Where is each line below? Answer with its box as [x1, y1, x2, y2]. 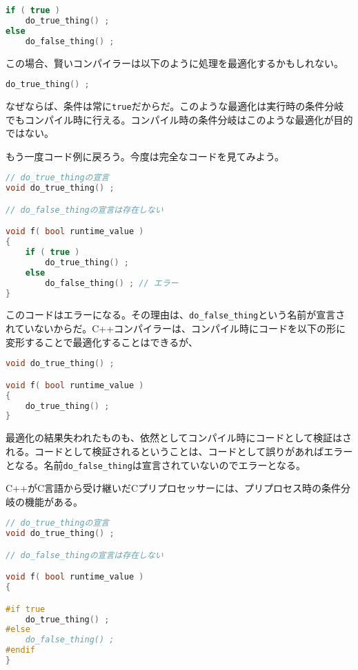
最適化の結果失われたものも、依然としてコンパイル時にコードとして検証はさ [6, 430, 352, 445]
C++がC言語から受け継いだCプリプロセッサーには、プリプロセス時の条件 [6, 481, 341, 495]
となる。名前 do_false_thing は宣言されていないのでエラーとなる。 [6, 457, 306, 472]
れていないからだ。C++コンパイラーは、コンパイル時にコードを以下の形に [6, 321, 346, 336]
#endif [6, 645, 35, 655]
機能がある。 [24, 494, 83, 508]
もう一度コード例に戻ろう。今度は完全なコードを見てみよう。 [6, 149, 284, 163]
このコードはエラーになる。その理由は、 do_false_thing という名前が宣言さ [6, 307, 346, 322]
